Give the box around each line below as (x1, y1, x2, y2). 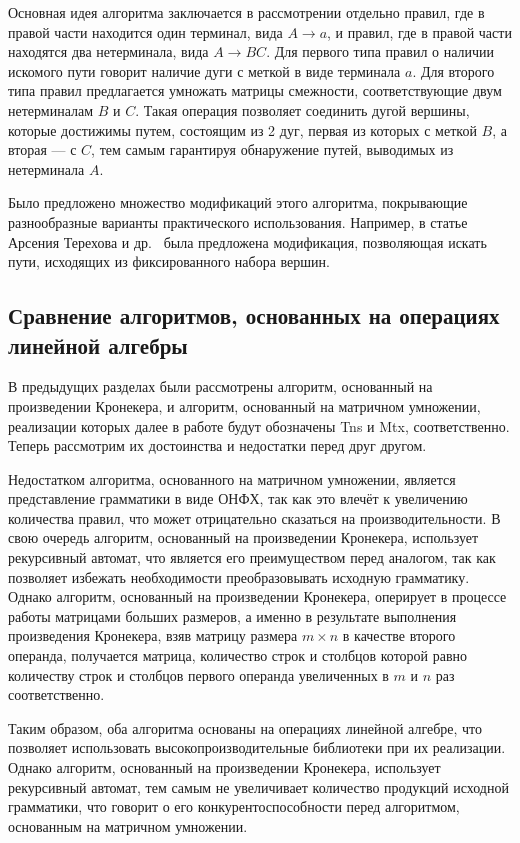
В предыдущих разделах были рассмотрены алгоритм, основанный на (8, 376, 433, 397)
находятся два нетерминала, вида (8, 41, 209, 62)
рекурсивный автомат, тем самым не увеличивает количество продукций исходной (8, 776, 509, 797)
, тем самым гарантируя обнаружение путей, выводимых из (91, 139, 454, 160)
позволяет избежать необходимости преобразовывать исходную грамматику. (8, 566, 470, 587)
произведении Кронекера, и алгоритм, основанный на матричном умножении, (8, 395, 481, 416)
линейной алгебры (8, 329, 188, 360)
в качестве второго (342, 625, 456, 646)
